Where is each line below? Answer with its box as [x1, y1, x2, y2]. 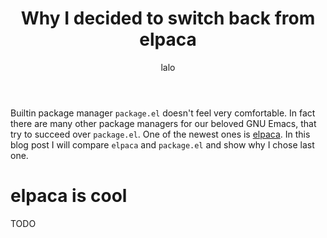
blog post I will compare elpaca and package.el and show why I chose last [10, 138, 315, 151]
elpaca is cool [10, 185, 128, 207]
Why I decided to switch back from [20, 7, 316, 30]
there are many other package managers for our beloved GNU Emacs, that [10, 117, 317, 129]
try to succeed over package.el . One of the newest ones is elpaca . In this [10, 128, 311, 140]
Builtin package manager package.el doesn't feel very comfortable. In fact [10, 107, 316, 119]
